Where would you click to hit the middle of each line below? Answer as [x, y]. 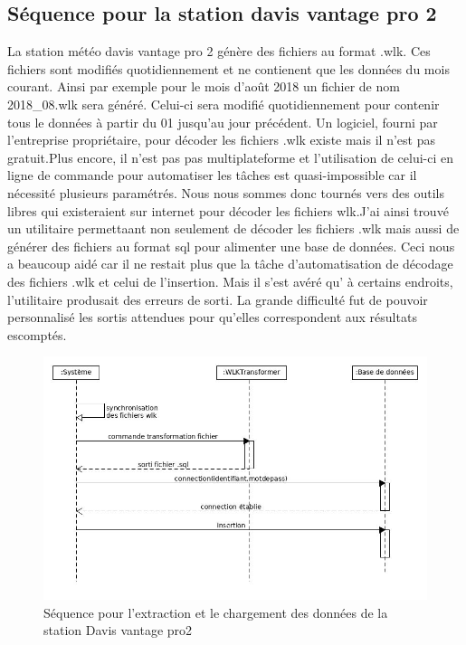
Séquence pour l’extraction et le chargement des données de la [216, 612]
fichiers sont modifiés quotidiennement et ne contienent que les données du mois [228, 68]
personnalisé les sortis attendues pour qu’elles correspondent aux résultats [212, 317]
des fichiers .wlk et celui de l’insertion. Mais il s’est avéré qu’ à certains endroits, [230, 281]
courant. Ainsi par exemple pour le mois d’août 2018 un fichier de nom [204, 86]
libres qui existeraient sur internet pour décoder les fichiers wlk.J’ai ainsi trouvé [228, 210]
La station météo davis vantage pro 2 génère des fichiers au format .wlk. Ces [219, 51]
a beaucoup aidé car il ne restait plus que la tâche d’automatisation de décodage [230, 264]
